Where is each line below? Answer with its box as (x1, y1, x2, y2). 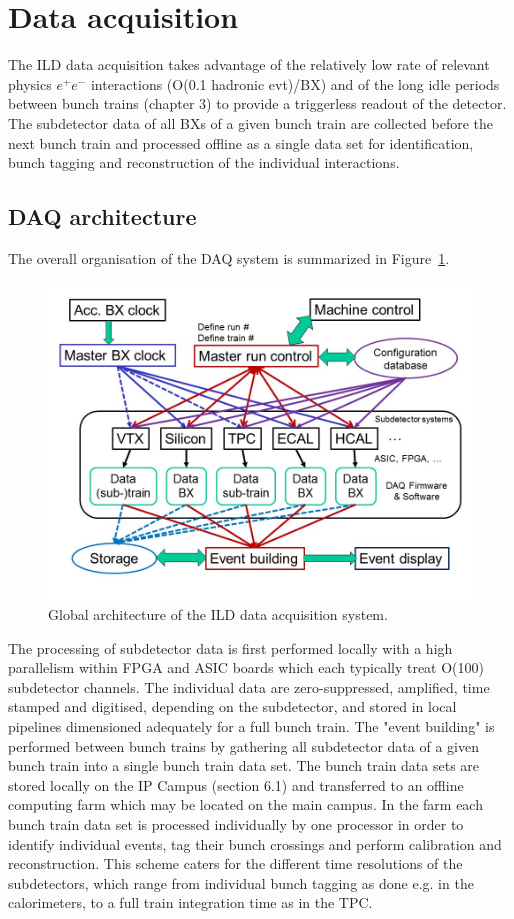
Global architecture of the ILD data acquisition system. (48, 604, 388, 625)
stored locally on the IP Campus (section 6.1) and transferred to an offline (8, 774, 464, 795)
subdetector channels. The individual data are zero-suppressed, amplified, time (8, 676, 490, 697)
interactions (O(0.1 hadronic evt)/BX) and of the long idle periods (90, 73, 500, 94)
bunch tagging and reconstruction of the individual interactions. (8, 152, 400, 173)
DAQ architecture (8, 201, 197, 232)
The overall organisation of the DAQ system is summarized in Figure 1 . (8, 247, 450, 268)
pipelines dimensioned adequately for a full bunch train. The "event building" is (8, 716, 495, 737)
